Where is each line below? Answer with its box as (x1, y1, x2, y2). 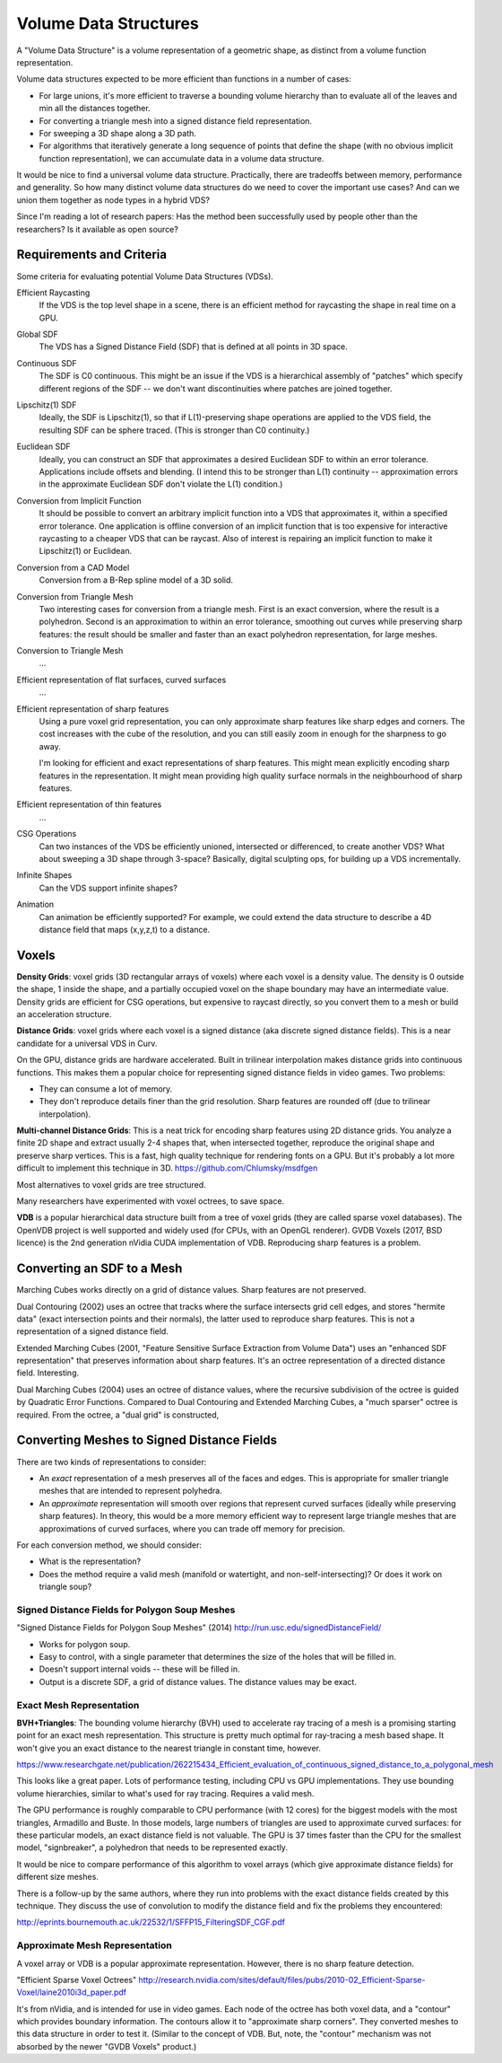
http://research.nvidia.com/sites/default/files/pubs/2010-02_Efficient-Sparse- (138, 1974, 426, 1985)
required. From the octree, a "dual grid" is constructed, (16, 1409, 220, 1420)
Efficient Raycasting (16, 287, 91, 298)
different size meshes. (16, 1872, 99, 1883)
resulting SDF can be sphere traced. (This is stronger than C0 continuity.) (39, 425, 310, 435)
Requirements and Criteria (16, 247, 168, 262)
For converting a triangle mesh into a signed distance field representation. (39, 115, 313, 126)
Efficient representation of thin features (16, 799, 162, 810)
